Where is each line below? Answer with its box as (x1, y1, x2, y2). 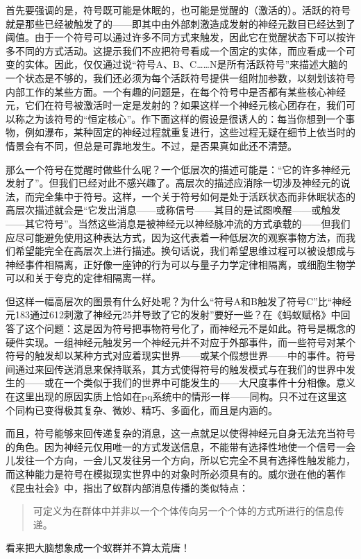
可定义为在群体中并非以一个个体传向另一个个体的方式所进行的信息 (33, 504, 335, 518)
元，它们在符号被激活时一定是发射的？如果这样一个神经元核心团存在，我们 (6, 98, 346, 112)
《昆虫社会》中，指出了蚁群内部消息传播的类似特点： (6, 480, 249, 495)
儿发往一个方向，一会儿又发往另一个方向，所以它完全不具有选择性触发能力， (6, 453, 355, 467)
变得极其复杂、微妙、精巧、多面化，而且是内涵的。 (44, 402, 278, 417)
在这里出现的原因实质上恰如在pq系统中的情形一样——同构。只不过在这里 (6, 389, 337, 404)
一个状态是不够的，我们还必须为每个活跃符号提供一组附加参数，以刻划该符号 (6, 70, 355, 85)
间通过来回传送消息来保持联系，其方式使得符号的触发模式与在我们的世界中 (6, 361, 346, 376)
